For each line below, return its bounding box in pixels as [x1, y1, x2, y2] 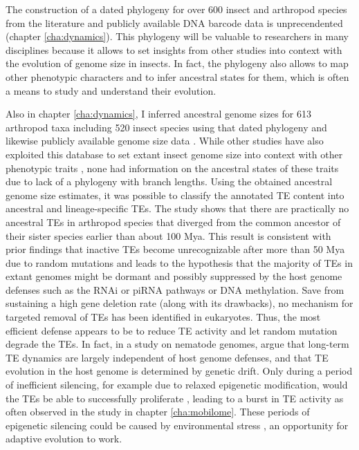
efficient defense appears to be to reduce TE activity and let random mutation [6, 323, 338, 337]
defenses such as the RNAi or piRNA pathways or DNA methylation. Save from [6, 282, 344, 297]
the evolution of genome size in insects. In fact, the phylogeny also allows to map [6, 56, 349, 71]
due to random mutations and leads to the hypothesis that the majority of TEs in [6, 255, 353, 270]
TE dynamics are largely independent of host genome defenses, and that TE [6, 350, 329, 364]
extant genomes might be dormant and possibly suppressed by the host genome [6, 269, 342, 283]
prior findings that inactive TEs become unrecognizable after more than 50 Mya [6, 242, 345, 256]
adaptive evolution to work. [6, 431, 122, 446]
